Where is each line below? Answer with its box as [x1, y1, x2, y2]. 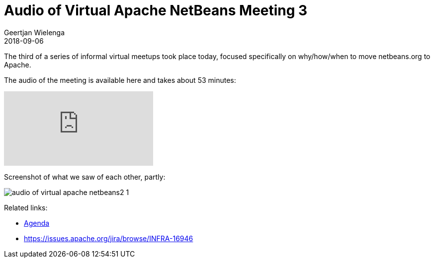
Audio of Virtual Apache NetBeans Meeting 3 [4, 2, 308, 19]
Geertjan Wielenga [4, 28, 65, 37]
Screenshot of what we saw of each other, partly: [4, 172, 166, 181]
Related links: [4, 203, 48, 212]
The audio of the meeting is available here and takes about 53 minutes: [4, 75, 236, 84]
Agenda [24, 218, 50, 227]
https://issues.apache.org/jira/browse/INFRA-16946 [24, 234, 193, 243]
